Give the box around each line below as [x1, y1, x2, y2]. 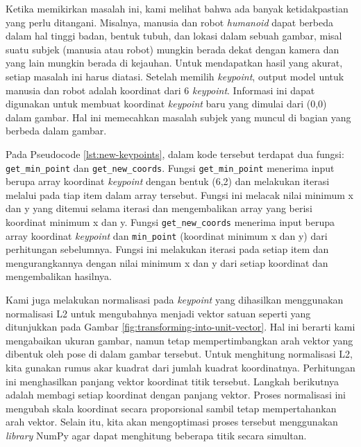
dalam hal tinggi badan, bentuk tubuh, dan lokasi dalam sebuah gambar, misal [6, 28, 342, 43]
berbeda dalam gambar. [6, 123, 107, 138]
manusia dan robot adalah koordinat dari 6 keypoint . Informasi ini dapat [6, 82, 315, 97]
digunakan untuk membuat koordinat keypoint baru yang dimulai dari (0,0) [6, 96, 327, 111]
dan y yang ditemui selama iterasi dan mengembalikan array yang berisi [6, 201, 312, 216]
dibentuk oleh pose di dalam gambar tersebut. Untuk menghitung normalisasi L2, [6, 347, 353, 361]
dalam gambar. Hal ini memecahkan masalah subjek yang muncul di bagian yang [6, 109, 351, 124]
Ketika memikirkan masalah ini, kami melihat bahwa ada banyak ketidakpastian [6, 1, 349, 15]
